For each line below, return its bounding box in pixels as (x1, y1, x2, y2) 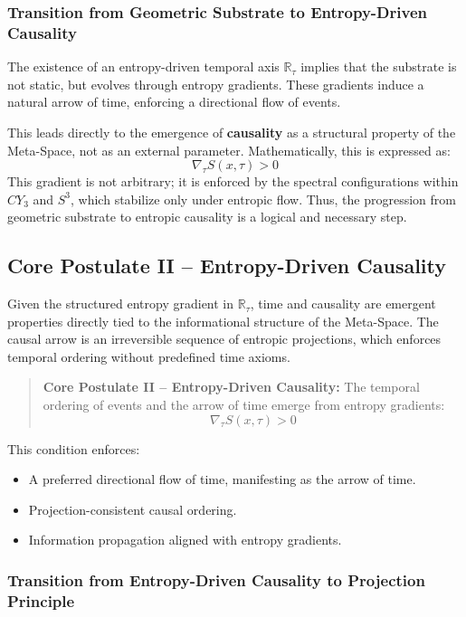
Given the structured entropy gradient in (7, 294, 234, 313)
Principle (7, 589, 75, 612)
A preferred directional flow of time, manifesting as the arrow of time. (28, 470, 416, 489)
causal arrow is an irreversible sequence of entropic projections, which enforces (7, 329, 442, 348)
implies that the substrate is (300, 57, 457, 76)
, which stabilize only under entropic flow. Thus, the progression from (71, 189, 456, 208)
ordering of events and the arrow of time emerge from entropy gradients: (43, 395, 445, 414)
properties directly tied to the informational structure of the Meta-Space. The (7, 311, 439, 330)
